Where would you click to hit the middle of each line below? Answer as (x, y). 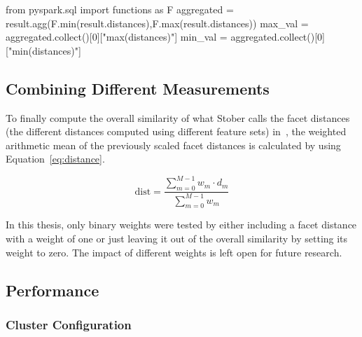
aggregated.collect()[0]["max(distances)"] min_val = (117, 37)
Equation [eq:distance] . (55, 159)
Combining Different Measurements (138, 88)
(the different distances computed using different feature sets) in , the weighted (176, 131)
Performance (53, 290)
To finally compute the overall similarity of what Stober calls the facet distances (178, 117)
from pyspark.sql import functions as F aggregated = (120, 9)
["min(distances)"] (43, 50)
